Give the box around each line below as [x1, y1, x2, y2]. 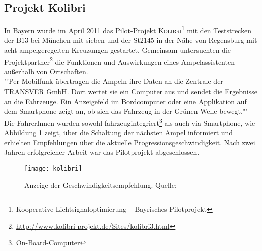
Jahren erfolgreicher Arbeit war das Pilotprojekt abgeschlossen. [4, 147, 200, 157]
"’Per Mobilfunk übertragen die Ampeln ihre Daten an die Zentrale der [4, 76, 223, 87]
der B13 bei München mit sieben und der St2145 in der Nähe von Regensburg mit [4, 35, 257, 45]
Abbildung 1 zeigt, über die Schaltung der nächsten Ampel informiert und [4, 127, 233, 138]
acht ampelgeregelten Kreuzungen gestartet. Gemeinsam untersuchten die [4, 45, 231, 55]
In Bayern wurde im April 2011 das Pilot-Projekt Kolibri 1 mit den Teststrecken [4, 24, 251, 35]
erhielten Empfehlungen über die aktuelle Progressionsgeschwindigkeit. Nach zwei [4, 137, 255, 147]
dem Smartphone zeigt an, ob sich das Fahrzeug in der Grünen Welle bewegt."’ [4, 106, 248, 116]
